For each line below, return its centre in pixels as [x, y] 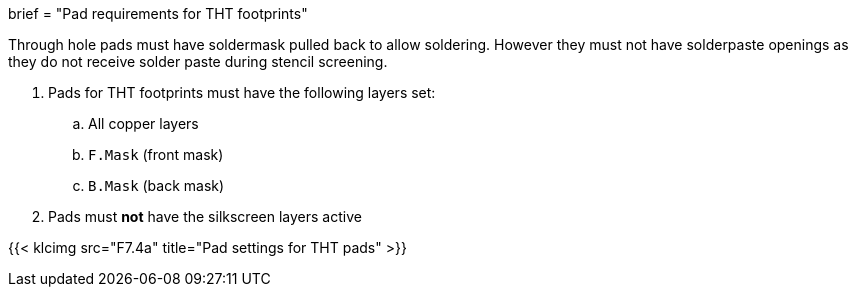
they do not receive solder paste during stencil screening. [198, 61]
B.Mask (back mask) [156, 185]
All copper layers [143, 123]
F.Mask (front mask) [156, 154]
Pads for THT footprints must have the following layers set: [242, 92]
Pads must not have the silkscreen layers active [205, 216]
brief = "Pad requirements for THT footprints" [158, 13]
